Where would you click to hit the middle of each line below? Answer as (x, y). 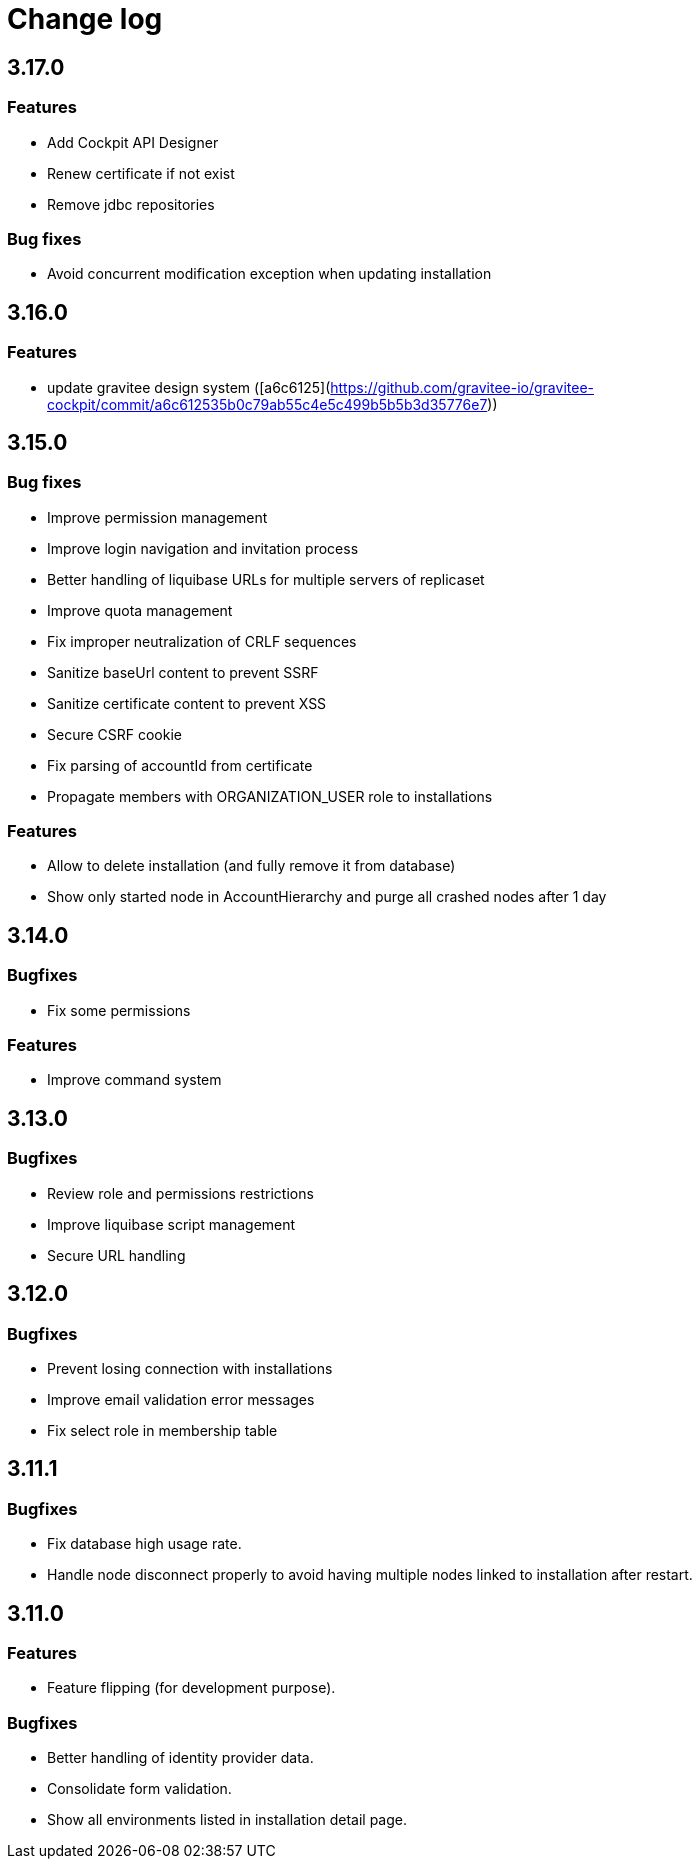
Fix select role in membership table (162, 1430)
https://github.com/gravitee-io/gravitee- (462, 387)
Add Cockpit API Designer (133, 142)
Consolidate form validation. (139, 1789)
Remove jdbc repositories (131, 204)
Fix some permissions (119, 1010)
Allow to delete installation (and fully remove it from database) (251, 866)
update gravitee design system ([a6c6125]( (189, 387)
